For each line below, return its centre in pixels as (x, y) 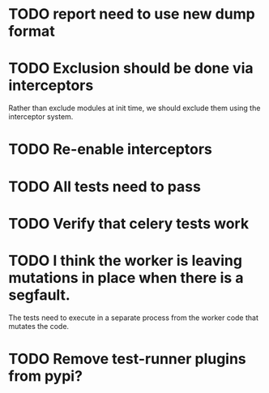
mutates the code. (39, 326)
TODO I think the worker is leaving (126, 261)
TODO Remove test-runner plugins (128, 359)
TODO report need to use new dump (132, 14)
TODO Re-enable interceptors (110, 150)
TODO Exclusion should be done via (131, 68)
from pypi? (46, 376)
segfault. (39, 295)
